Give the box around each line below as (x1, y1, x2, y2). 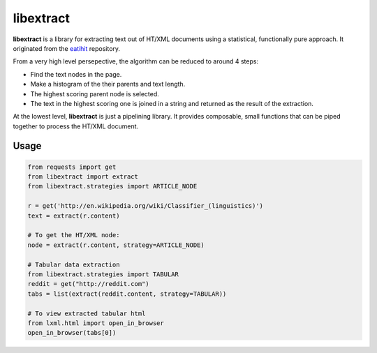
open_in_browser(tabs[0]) (27, 329, 117, 337)
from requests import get (27, 163, 117, 171)
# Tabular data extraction (27, 260, 120, 269)
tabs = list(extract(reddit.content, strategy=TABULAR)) (27, 290, 227, 298)
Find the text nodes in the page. (30, 70, 122, 78)
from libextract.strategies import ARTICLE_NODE (27, 182, 198, 190)
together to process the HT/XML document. (13, 122, 139, 130)
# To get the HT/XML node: (27, 231, 120, 239)
